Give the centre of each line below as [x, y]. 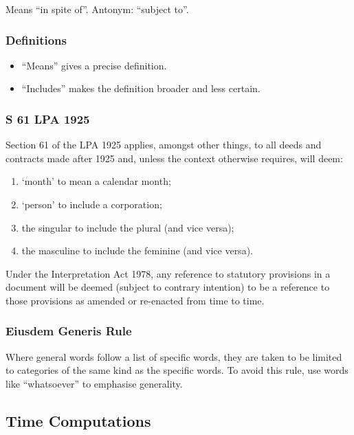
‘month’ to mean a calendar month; [96, 181]
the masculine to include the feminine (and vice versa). [137, 250]
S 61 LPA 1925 [48, 119]
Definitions [36, 40]
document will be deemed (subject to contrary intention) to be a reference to [168, 287]
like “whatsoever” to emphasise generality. [94, 383]
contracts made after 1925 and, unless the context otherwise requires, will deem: [174, 158]
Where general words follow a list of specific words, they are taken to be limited [174, 356]
